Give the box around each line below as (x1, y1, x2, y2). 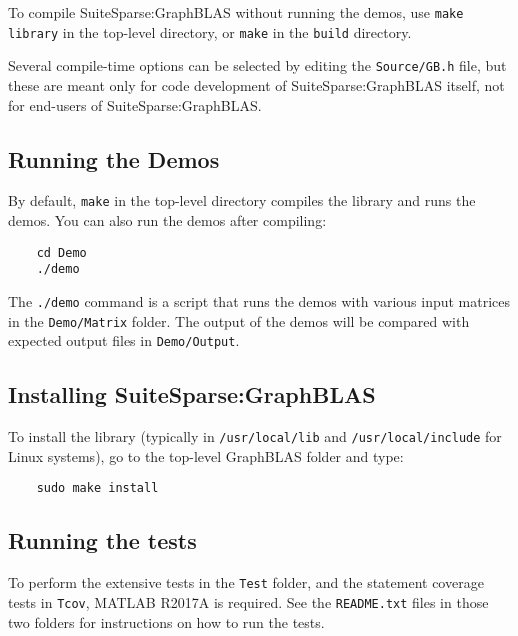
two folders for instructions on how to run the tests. (8, 611, 325, 632)
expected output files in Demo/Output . (8, 330, 240, 351)
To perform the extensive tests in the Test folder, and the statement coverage (8, 572, 484, 593)
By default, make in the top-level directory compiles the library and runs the (8, 190, 476, 211)
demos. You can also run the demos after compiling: (8, 210, 327, 231)
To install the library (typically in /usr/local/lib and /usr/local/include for (8, 426, 502, 447)
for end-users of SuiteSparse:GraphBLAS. (8, 94, 262, 115)
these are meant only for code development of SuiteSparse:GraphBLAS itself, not (8, 74, 505, 95)
